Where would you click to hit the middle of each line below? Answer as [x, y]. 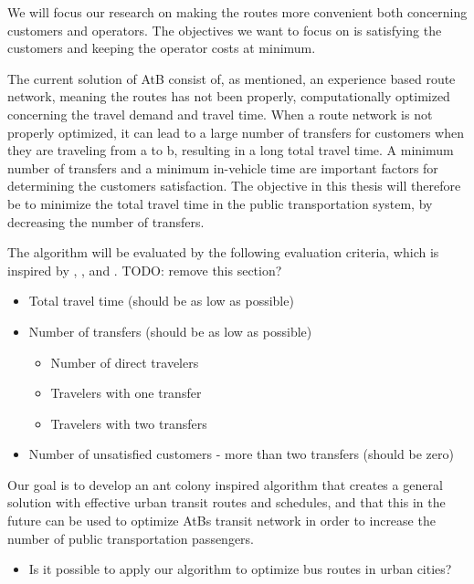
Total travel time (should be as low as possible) [161, 301]
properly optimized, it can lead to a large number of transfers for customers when [236, 132]
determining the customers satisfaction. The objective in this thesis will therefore [234, 186]
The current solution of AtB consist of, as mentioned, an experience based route [232, 78]
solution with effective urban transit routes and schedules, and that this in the [226, 502]
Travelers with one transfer [126, 393]
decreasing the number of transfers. [106, 221]
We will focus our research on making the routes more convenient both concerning [237, 12]
